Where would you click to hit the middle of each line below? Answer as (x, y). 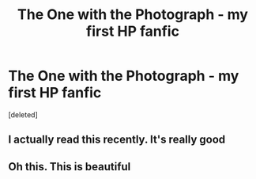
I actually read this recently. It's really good (117, 140)
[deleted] (23, 114)
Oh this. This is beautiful (70, 167)
